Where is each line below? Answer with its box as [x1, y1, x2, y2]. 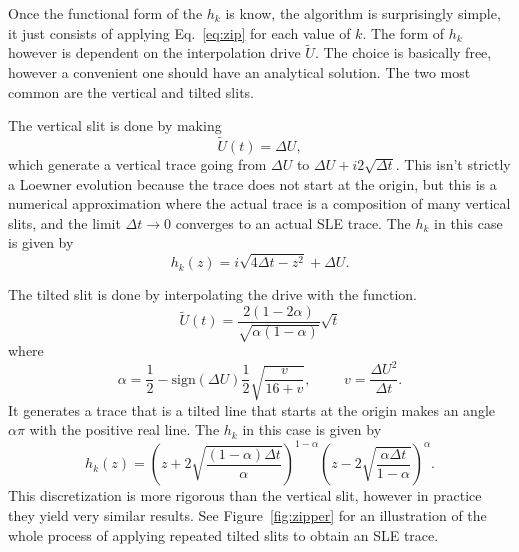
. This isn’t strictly [395, 154, 511, 174]
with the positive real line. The [29, 419, 220, 440]
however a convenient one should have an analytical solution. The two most [8, 62, 471, 82]
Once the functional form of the [8, 3, 203, 23]
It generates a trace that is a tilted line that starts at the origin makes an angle [8, 399, 495, 420]
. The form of [362, 22, 445, 43]
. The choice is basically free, [314, 42, 492, 63]
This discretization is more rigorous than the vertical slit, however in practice [8, 485, 482, 506]
